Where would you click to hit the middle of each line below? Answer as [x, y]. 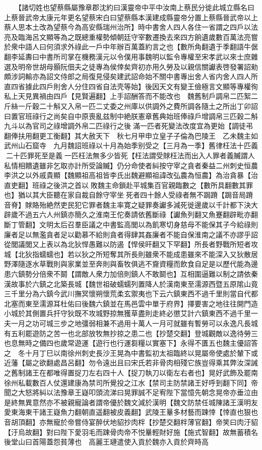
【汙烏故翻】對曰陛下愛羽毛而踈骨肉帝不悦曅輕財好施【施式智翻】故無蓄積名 [131, 432]
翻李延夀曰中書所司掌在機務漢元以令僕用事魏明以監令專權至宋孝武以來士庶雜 [131, 56]
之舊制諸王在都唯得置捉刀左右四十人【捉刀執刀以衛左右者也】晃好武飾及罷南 [131, 372]
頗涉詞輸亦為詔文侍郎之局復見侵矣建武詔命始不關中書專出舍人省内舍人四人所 [131, 76]
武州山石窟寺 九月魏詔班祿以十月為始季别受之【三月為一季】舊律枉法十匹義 [131, 145]
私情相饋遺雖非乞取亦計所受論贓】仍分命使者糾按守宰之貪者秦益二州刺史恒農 [131, 165]
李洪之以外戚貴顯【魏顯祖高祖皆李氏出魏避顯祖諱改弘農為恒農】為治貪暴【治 [131, 175]
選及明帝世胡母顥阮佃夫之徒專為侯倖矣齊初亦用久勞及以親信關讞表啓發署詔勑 [131, 66]
